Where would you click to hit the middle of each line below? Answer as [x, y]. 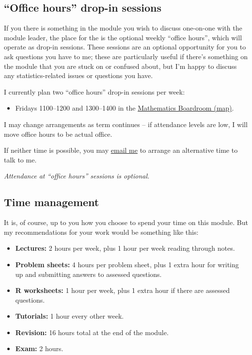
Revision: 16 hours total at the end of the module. [92, 332]
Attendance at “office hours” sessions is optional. [77, 176]
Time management [52, 202]
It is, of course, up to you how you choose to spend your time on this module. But [126, 222]
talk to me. [20, 159]
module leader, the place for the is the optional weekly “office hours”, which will [123, 37]
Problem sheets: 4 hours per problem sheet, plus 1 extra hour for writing [127, 264]
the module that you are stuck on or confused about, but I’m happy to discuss [120, 66]
